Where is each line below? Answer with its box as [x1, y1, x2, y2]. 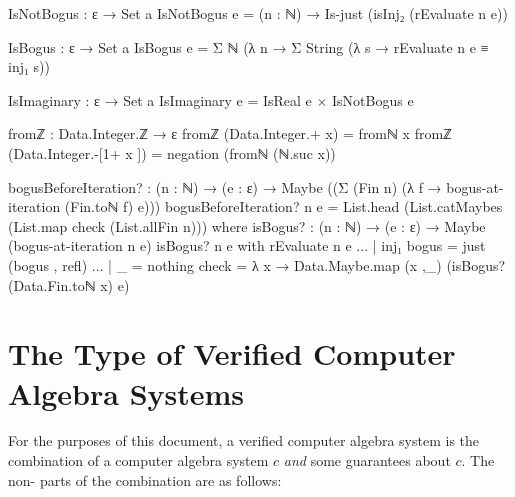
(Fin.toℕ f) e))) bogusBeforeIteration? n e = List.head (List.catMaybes [64, 196, 503, 217]
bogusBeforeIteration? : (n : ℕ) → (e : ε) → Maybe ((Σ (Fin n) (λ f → [8, 176, 442, 197]
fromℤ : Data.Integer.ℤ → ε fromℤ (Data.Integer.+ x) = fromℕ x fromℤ [8, 123, 452, 144]
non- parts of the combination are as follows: [8, 469, 282, 490]
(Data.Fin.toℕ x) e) [8, 274, 130, 295]
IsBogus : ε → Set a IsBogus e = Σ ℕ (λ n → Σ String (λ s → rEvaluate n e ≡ [8, 36, 489, 57]
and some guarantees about [283, 450, 451, 471]
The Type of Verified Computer [8, 333, 456, 374]
